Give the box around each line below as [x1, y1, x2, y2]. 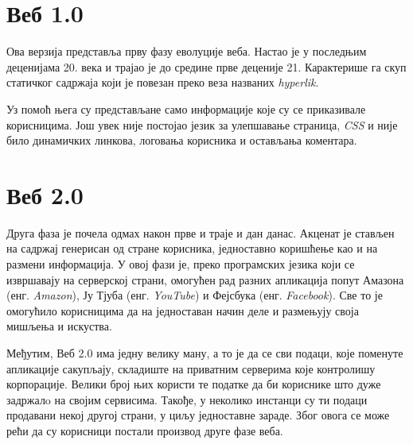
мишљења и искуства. [6, 318, 112, 334]
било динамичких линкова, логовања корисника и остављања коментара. [6, 132, 357, 149]
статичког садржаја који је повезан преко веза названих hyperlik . [6, 74, 319, 91]
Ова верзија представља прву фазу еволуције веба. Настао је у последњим [6, 43, 367, 60]
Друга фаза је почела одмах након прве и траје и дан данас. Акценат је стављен [6, 224, 395, 241]
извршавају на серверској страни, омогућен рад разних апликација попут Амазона [6, 271, 404, 288]
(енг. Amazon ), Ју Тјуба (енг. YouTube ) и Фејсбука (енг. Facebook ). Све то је [6, 287, 383, 303]
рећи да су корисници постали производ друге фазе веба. [6, 422, 283, 438]
